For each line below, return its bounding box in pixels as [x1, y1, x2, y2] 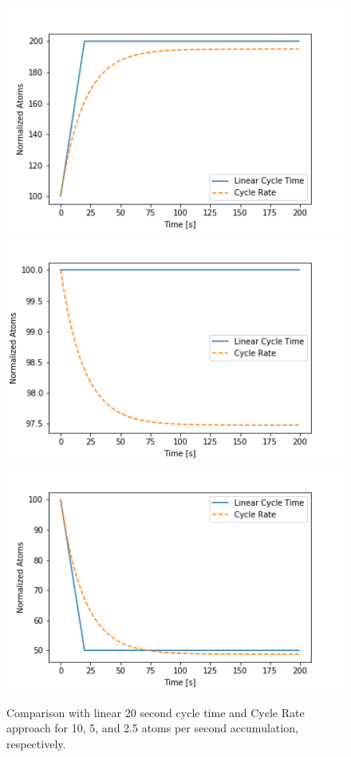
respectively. [6, 735, 66, 751]
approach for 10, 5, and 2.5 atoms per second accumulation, [6, 720, 298, 736]
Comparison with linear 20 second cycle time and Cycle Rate [6, 704, 305, 720]
